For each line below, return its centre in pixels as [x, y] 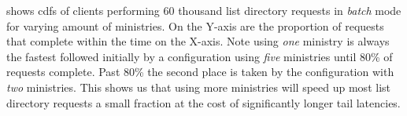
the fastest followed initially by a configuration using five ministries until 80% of [200, 56]
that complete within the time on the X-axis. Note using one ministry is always [198, 41]
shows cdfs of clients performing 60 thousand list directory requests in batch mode [204, 10]
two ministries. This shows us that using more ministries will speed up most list [198, 87]
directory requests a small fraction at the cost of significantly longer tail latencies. [203, 102]
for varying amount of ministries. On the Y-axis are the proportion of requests [195, 25]
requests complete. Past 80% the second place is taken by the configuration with [200, 72]
